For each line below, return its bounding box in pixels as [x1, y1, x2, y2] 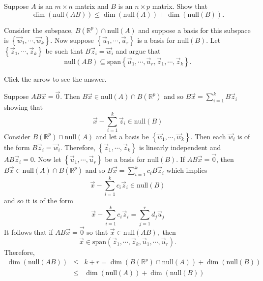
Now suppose [54, 34, 94, 45]
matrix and [75, 1, 109, 11]
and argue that [116, 45, 161, 56]
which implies [166, 165, 207, 175]
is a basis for [137, 34, 175, 45]
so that [87, 227, 108, 237]
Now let [38, 154, 61, 164]
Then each [195, 131, 226, 141]
